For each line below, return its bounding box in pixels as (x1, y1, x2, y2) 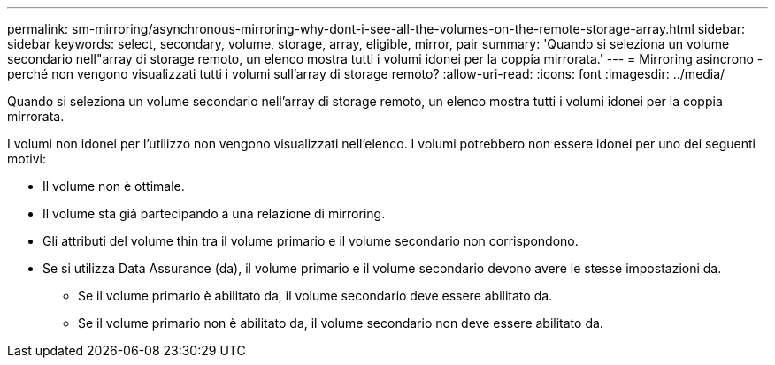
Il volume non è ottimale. (42, 179, 185, 194)
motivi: (7, 151, 46, 166)
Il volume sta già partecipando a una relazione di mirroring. (42, 206, 386, 221)
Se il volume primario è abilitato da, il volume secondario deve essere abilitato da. (78, 288, 553, 303)
